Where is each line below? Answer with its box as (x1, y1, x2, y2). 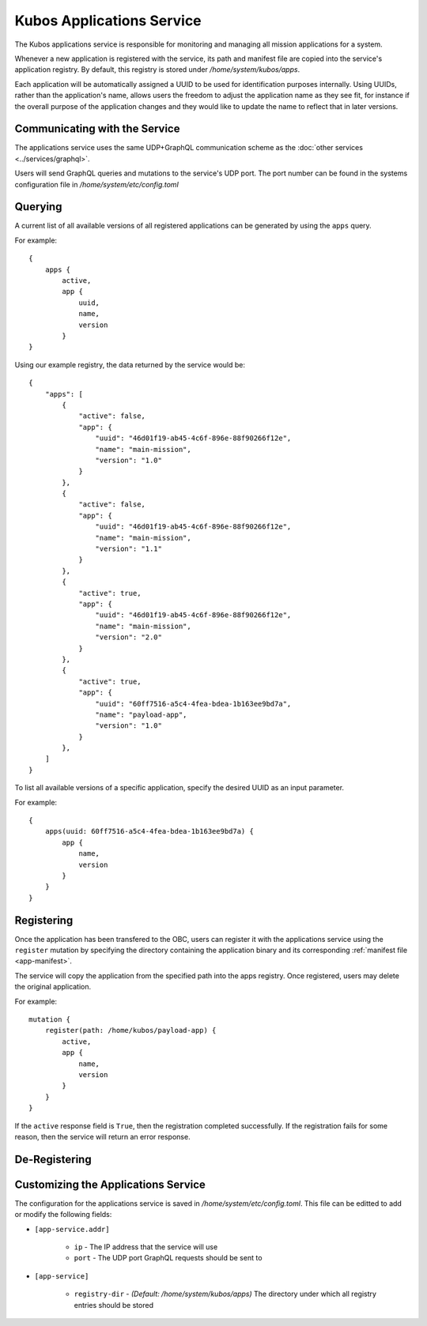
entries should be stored (74, 1300, 154, 1309)
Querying (14, 200, 62, 213)
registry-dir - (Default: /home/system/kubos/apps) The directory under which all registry (74, 1289, 377, 1299)
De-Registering (14, 1152, 92, 1166)
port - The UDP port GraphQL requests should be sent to (74, 1253, 263, 1263)
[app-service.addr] (34, 1225, 110, 1234)
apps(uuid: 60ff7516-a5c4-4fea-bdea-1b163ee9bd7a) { (44, 827, 255, 836)
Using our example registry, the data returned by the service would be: (14, 360, 245, 369)
